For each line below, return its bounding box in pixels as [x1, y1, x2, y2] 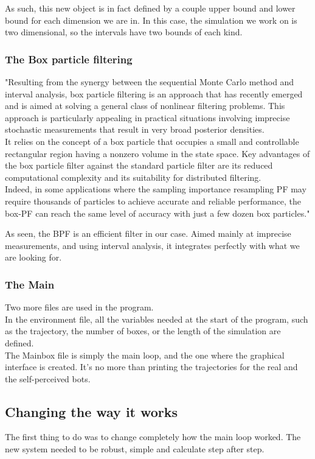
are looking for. [5, 251, 62, 264]
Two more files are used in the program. [5, 301, 154, 314]
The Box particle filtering [5, 51, 133, 66]
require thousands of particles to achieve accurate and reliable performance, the [5, 194, 302, 207]
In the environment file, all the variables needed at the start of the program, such [5, 312, 308, 325]
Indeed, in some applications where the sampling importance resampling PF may [5, 183, 306, 195]
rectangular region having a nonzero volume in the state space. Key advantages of [5, 147, 310, 159]
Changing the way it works [5, 402, 178, 421]
